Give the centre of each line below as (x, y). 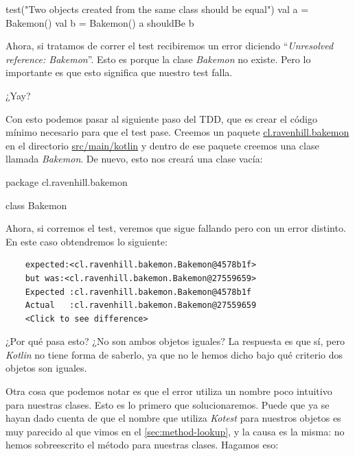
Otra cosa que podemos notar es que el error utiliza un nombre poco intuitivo (169, 391)
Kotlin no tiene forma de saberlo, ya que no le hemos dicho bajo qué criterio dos (174, 354)
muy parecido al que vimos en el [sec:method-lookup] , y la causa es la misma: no (175, 431)
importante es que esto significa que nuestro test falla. (119, 72)
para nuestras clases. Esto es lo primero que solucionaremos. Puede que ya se (168, 404)
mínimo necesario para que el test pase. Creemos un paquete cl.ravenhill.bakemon (177, 132)
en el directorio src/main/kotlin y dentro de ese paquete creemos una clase (162, 145)
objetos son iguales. (46, 368)
